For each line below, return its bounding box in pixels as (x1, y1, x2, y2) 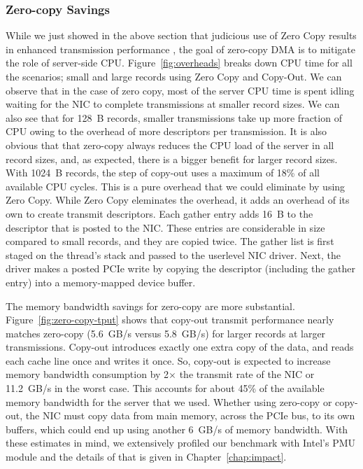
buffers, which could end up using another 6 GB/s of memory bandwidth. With (6, 421, 348, 436)
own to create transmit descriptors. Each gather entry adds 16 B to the (6, 206, 313, 220)
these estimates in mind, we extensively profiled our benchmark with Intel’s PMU (6, 435, 356, 450)
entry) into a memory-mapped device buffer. (6, 274, 196, 289)
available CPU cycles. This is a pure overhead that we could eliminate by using (6, 178, 346, 193)
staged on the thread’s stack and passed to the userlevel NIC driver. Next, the (6, 247, 341, 262)
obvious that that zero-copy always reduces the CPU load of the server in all (6, 137, 334, 152)
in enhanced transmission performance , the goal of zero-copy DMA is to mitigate (6, 41, 355, 56)
